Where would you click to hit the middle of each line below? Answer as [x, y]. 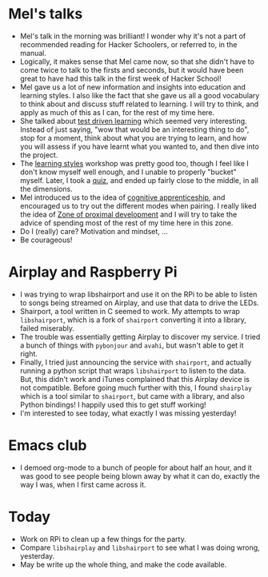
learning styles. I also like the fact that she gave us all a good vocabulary [140, 95]
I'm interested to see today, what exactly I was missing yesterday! [128, 413]
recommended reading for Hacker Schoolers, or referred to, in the [128, 44]
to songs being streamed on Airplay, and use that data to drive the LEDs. [139, 302]
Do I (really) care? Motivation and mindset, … [94, 231]
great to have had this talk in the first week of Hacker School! [120, 78]
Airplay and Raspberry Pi [93, 272]
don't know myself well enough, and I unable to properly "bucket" [128, 172]
